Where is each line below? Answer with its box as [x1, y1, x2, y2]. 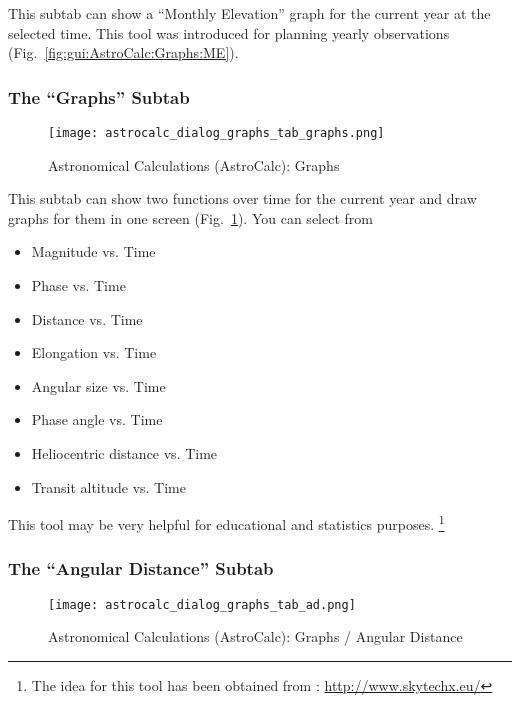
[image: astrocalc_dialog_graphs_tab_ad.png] [48, 597, 356, 612]
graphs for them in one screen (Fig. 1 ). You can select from [8, 207, 373, 228]
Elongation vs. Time [31, 342, 157, 363]
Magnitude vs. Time [31, 241, 156, 262]
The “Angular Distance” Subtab [8, 556, 274, 581]
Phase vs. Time [31, 275, 126, 296]
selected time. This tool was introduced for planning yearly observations [8, 22, 450, 43]
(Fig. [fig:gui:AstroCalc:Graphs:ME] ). [8, 42, 239, 63]
